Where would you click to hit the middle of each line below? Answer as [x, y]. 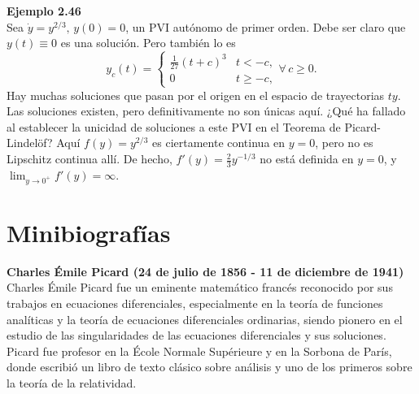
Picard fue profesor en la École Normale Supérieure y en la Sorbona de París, [199, 351]
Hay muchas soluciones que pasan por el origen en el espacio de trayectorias [196, 95]
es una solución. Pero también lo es [148, 43]
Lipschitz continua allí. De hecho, [89, 159]
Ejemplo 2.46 [44, 11]
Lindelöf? [30, 143]
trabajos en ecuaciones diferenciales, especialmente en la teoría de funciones [195, 303]
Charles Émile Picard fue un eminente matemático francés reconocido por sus [200, 287]
